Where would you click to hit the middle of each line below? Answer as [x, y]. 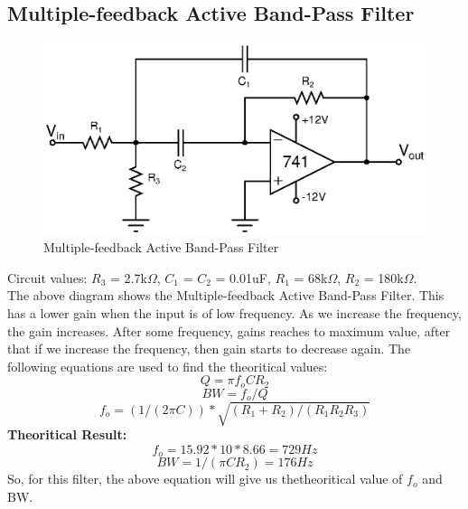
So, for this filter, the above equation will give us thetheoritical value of [205, 479]
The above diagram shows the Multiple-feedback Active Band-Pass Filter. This [226, 295]
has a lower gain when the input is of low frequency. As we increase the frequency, [234, 313]
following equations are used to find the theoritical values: [168, 366]
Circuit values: [47, 277]
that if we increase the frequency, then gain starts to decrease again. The [209, 349]
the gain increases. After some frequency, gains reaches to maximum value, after [229, 330]
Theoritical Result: [67, 434]
